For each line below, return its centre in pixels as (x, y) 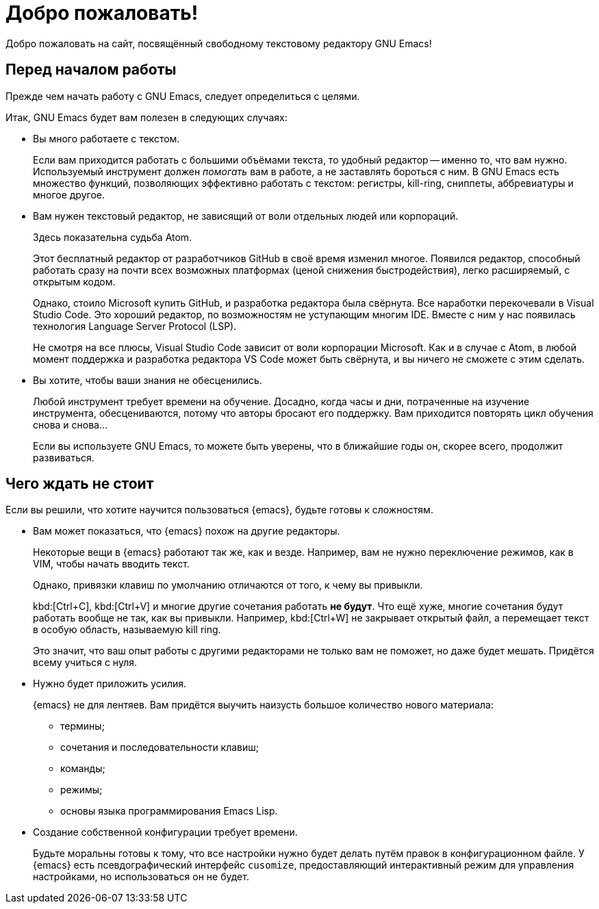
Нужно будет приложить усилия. (110, 684)
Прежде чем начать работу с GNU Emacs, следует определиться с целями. (183, 96)
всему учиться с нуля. (85, 663)
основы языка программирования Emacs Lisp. (169, 811)
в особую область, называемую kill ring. (127, 630)
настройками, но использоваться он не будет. (141, 877)
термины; (82, 726)
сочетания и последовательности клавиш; (160, 747)
